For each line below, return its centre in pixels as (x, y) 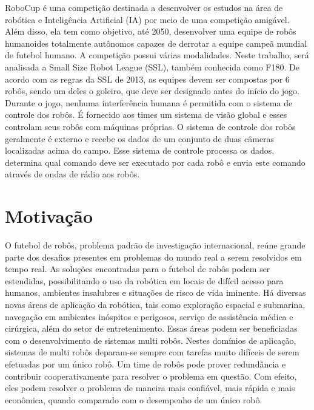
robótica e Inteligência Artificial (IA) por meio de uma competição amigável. (147, 19)
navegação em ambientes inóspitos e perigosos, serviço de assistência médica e (149, 316)
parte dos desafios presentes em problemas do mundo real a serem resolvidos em (153, 257)
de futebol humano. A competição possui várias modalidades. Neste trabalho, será (157, 55)
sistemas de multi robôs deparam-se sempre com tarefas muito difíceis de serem (152, 352)
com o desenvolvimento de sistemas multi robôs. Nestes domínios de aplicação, (151, 340)
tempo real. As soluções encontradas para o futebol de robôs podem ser (138, 269)
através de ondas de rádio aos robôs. (72, 174)
